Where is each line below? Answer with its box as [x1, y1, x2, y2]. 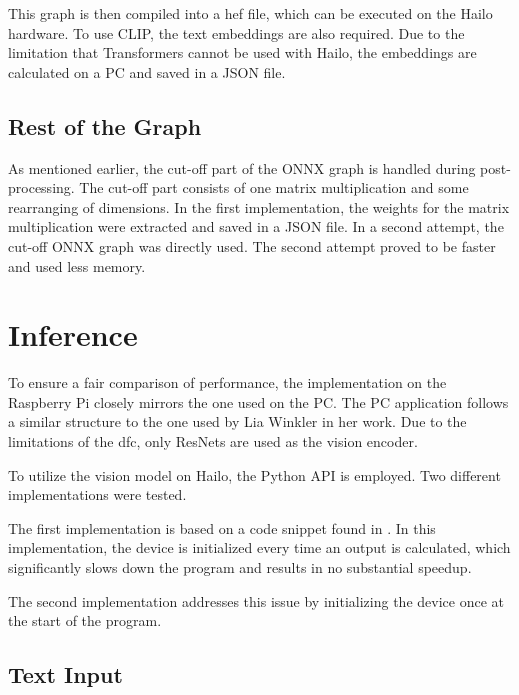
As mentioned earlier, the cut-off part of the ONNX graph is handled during [8, 157, 476, 178]
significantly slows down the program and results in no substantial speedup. [8, 557, 472, 578]
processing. [8, 177, 75, 198]
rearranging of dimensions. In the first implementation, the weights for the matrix [8, 196, 510, 217]
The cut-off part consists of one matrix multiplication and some [79, 177, 469, 198]
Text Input [8, 659, 123, 690]
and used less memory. [8, 255, 146, 276]
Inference [8, 314, 138, 355]
